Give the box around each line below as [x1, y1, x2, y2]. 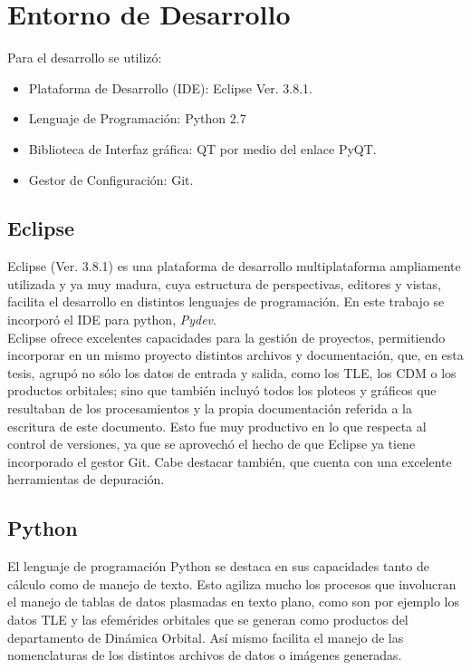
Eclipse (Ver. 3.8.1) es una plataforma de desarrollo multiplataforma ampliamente [7, 257, 461, 276]
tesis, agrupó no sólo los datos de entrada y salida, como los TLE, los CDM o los [7, 363, 457, 382]
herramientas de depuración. [7, 470, 165, 489]
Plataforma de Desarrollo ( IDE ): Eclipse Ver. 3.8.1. [28, 78, 313, 97]
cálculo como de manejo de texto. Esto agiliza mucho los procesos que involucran [7, 574, 457, 593]
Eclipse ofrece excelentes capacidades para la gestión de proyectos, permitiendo [7, 327, 446, 346]
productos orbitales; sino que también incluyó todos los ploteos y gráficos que [7, 381, 437, 400]
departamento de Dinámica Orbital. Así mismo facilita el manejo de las [7, 627, 404, 646]
